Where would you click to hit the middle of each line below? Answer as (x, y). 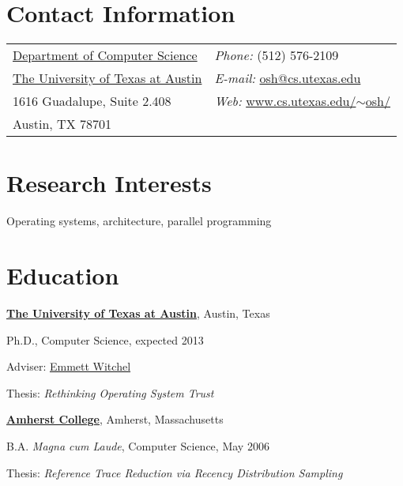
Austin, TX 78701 (62, 124)
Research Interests (109, 183)
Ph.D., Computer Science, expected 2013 (105, 339)
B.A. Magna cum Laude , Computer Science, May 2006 (138, 445)
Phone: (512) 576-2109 (277, 55)
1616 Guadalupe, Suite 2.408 (92, 101)
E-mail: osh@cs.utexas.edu (288, 78)
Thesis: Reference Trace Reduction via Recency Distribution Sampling (175, 472)
